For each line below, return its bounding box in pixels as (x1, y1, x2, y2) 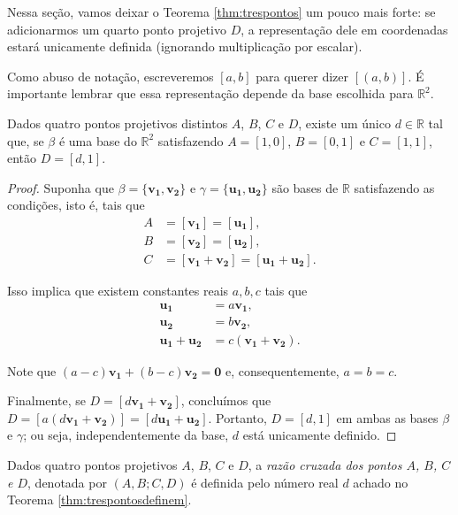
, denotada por (27, 473, 107, 491)
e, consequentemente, (225, 361, 340, 380)
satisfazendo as (354, 178, 435, 196)
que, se (7, 131, 44, 150)
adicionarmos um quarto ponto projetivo (7, 19, 226, 38)
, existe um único (298, 113, 391, 132)
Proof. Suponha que (7, 178, 114, 196)
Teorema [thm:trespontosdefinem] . (7, 490, 192, 509)
